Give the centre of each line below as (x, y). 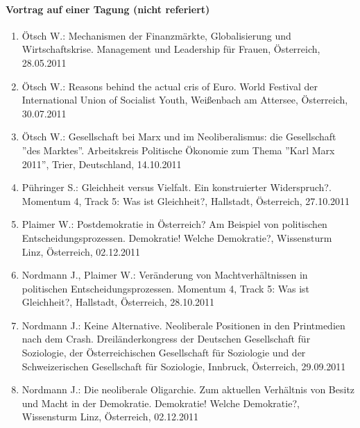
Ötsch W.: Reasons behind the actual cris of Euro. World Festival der (170, 86)
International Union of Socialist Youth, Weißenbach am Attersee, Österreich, (185, 100)
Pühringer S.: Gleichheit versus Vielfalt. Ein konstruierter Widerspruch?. (177, 187)
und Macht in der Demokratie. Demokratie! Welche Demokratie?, (161, 403)
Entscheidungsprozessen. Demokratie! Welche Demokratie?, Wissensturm (177, 237)
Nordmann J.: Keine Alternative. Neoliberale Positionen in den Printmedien (183, 325)
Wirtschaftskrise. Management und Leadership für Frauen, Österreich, (171, 49)
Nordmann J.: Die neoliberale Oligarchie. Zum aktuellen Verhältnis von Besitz (188, 389)
